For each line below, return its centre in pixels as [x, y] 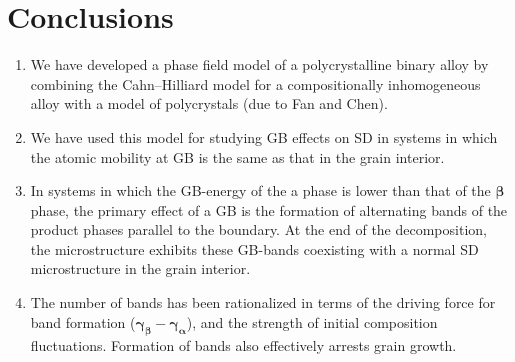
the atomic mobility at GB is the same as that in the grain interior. [237, 156]
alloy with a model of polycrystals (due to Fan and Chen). [209, 103]
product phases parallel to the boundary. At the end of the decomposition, [258, 229]
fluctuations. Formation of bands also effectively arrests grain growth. [243, 345]
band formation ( [83, 321]
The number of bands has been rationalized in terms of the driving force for [263, 302]
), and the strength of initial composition [312, 321]
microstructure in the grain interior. [140, 268]
